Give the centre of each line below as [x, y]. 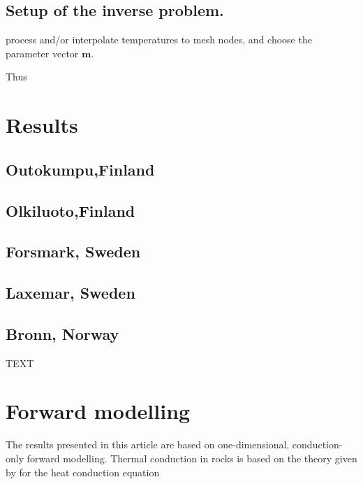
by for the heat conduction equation [83, 472]
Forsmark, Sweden [73, 251]
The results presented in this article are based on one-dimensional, [148, 444]
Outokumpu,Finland [80, 169]
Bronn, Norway [62, 333]
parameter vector [42, 53]
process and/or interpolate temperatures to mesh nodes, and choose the [159, 40]
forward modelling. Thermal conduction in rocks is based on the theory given [192, 458]
